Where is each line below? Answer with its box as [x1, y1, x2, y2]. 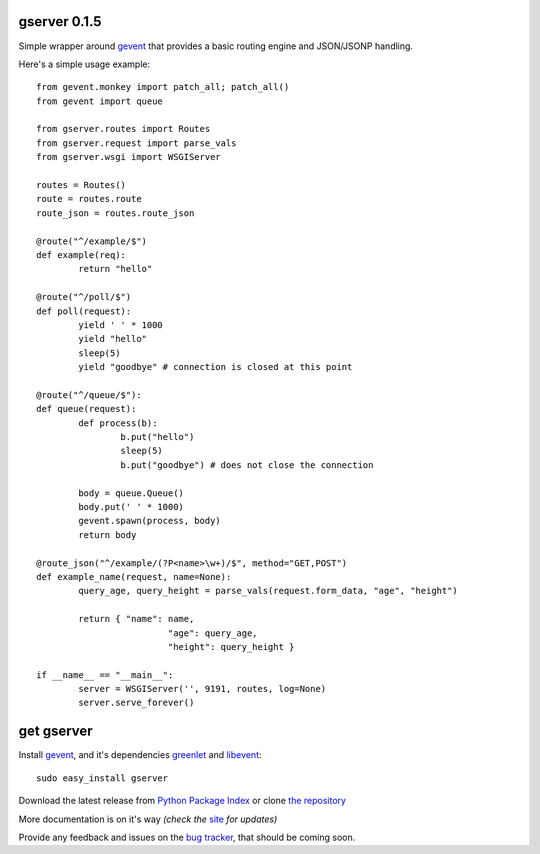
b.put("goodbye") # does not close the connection [120, 459, 374, 470]
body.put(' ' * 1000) [78, 501, 185, 513]
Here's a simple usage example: [18, 58, 150, 70]
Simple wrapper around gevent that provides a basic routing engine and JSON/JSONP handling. [18, 40, 414, 52]
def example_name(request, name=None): [36, 571, 232, 582]
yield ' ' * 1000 [78, 319, 164, 330]
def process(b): [78, 417, 158, 429]
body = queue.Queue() [78, 487, 185, 499]
